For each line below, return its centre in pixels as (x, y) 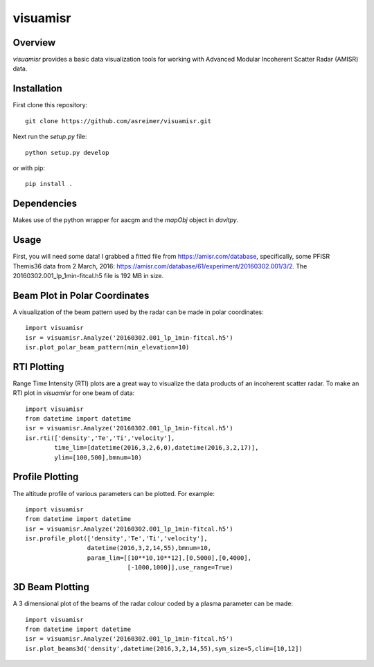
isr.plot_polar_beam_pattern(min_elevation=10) (107, 347)
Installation (37, 89)
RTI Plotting (39, 367)
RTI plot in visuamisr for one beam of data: (74, 393)
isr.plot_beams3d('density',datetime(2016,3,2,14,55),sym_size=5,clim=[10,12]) (164, 648)
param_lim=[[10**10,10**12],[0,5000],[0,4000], (169, 558)
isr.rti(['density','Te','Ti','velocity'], (100, 438)
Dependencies (45, 204)
